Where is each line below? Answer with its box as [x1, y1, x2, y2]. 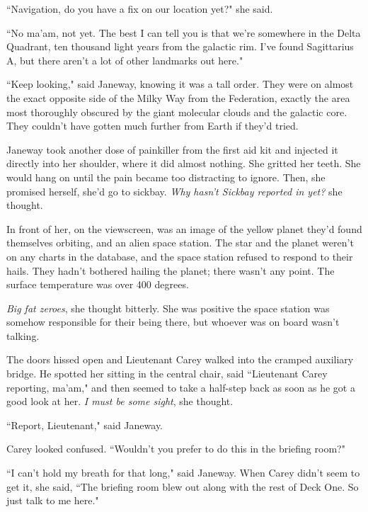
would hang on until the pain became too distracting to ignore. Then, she [6, 169, 326, 184]
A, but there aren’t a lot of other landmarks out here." [6, 52, 243, 67]
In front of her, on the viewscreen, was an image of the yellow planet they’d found [6, 221, 362, 236]
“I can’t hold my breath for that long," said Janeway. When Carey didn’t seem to [6, 465, 360, 480]
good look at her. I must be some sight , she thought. [6, 394, 234, 409]
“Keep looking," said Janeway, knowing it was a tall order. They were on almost [6, 76, 354, 91]
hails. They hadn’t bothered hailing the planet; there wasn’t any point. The [6, 263, 335, 278]
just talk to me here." [6, 493, 99, 508]
